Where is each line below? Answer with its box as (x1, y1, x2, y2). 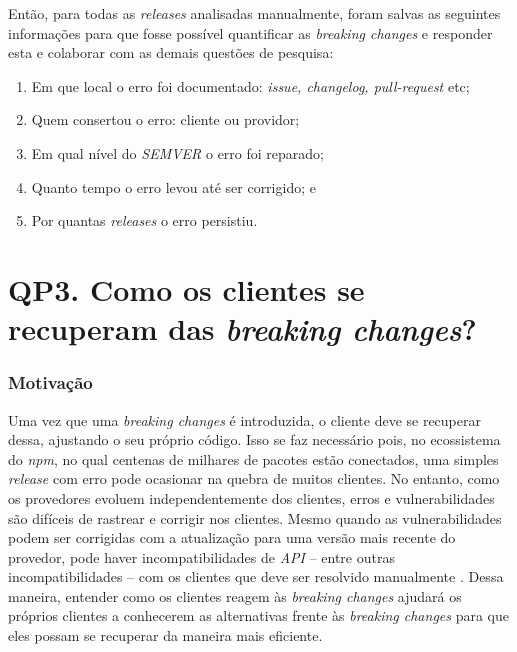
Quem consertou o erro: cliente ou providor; (31, 109, 300, 130)
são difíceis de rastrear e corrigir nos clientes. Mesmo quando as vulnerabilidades (8, 507, 502, 528)
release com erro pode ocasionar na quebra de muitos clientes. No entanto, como (8, 468, 500, 489)
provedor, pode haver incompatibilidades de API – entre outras (8, 546, 395, 567)
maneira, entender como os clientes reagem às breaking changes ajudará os (8, 585, 462, 606)
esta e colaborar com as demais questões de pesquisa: (8, 42, 334, 63)
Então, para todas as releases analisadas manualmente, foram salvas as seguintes (8, 3, 501, 23)
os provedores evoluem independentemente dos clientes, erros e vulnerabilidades (8, 487, 495, 508)
